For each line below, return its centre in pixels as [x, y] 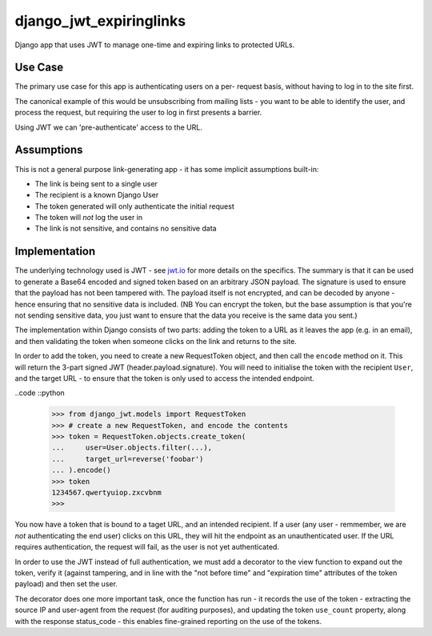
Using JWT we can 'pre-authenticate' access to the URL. [109, 127]
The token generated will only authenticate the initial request [135, 206]
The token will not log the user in [89, 218]
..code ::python [40, 393]
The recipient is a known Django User [97, 195]
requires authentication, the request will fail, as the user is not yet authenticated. [147, 547]
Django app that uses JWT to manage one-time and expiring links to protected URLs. [155, 45]
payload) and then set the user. [66, 584]
